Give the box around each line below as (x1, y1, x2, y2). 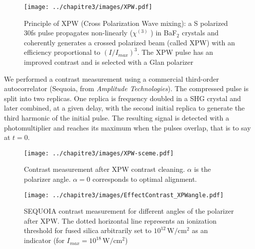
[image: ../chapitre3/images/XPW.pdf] (24, 3, 152, 10)
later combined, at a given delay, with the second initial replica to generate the (4, 103, 245, 113)
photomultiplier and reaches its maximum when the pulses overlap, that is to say (4, 122, 251, 132)
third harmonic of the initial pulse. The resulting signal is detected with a (4, 113, 229, 123)
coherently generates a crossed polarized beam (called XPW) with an (24, 37, 235, 47)
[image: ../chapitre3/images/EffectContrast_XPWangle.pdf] (24, 191, 224, 199)
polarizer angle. (24, 174, 71, 184)
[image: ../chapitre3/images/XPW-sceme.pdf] (24, 149, 174, 157)
